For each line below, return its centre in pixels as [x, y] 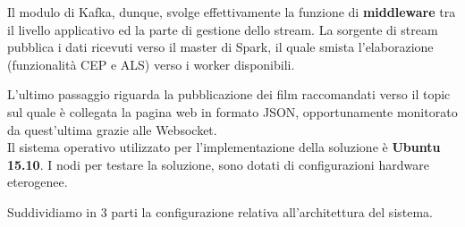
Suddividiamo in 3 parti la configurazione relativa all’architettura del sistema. [220, 211]
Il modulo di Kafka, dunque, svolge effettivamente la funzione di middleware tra [232, 12]
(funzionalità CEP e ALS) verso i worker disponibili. [151, 64]
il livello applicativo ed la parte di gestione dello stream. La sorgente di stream [223, 29]
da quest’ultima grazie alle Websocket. [112, 129]
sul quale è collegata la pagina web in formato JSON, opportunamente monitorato [232, 111]
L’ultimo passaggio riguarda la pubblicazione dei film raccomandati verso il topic [229, 94]
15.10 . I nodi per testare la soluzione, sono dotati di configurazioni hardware [218, 164]
